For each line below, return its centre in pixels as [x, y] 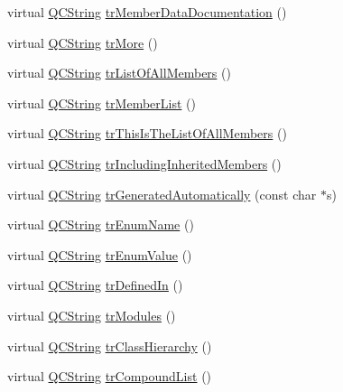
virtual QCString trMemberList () [102, 103]
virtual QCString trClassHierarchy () [110, 345]
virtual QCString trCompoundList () [110, 376]
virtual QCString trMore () [83, 42]
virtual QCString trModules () [92, 315]
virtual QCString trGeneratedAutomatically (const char [162, 194]
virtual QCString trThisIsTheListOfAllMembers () [147, 133]
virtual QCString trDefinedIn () [95, 285]
